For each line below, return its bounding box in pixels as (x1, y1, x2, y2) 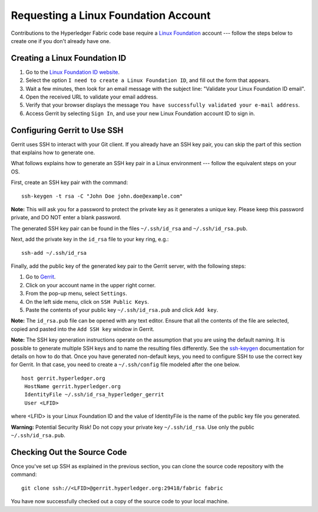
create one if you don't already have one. (11, 37, 111, 44)
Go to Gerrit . (25, 273, 56, 280)
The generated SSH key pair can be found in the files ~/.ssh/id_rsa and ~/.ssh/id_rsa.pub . (11, 225, 248, 232)
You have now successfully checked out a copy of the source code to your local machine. (11, 498, 229, 505)
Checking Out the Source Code (11, 447, 127, 457)
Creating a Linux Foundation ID (11, 53, 127, 63)
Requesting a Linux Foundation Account (11, 9, 211, 22)
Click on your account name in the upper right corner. (25, 281, 156, 288)
